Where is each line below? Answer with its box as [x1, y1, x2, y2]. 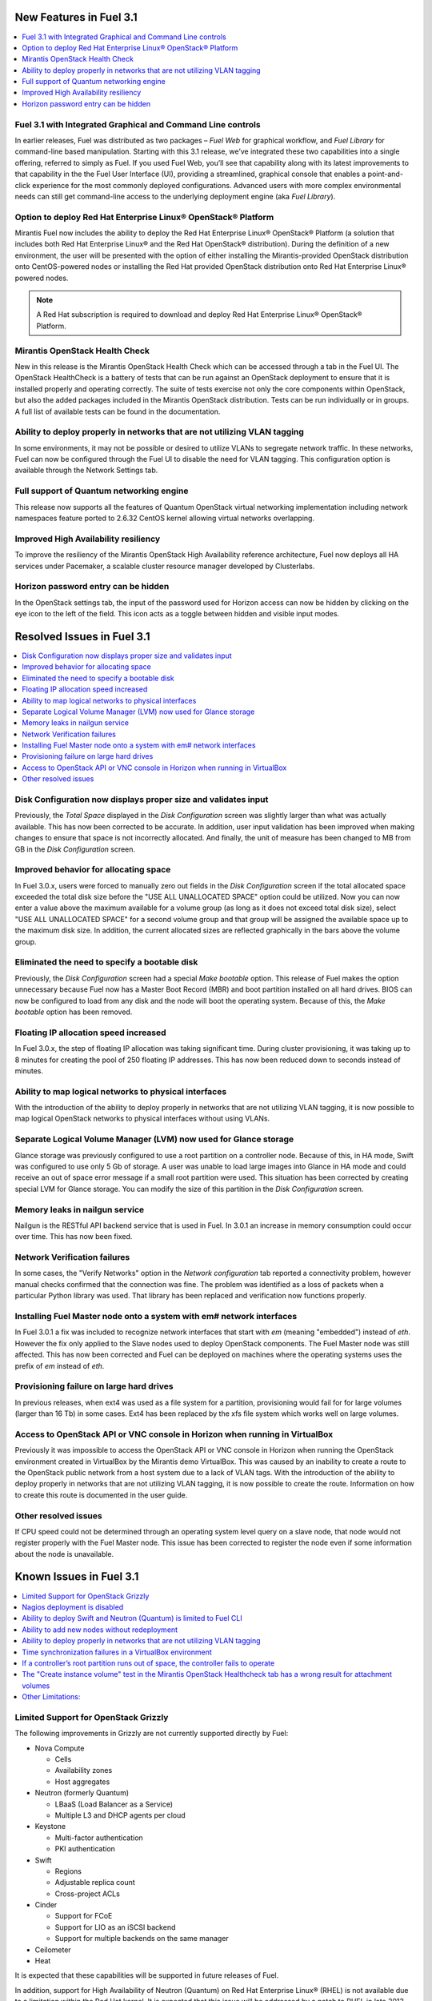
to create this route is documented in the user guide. [14, 1490, 188, 1500]
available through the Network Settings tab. [14, 465, 158, 475]
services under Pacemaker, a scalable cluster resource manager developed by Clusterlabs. [14, 561, 315, 571]
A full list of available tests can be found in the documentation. [14, 407, 221, 416]
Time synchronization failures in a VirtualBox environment [22, 1647, 212, 1657]
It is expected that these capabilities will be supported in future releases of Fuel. [14, 1971, 279, 1980]
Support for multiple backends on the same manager [54, 1934, 230, 1943]
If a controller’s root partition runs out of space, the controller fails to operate [22, 1658, 275, 1668]
